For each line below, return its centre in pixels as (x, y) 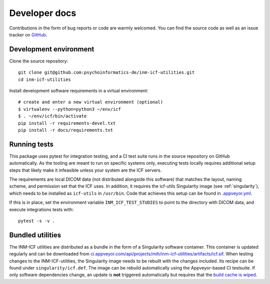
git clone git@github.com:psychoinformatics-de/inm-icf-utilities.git (106, 73)
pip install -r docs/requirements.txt (66, 130)
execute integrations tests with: (41, 209)
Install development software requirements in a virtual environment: (79, 91)
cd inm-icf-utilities (44, 79)
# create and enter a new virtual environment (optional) (91, 102)
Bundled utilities (35, 235)
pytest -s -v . (37, 221)
